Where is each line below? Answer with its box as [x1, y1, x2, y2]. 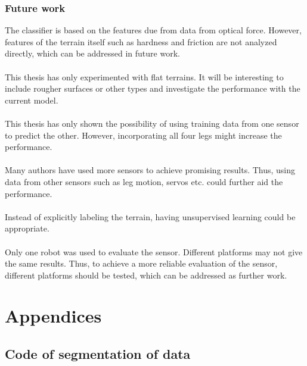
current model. [5, 93, 58, 106]
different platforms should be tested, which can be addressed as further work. [5, 268, 287, 281]
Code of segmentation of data [5, 345, 191, 363]
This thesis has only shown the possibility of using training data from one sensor [5, 117, 299, 129]
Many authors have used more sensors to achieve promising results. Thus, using [5, 164, 296, 176]
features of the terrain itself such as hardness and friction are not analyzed [5, 35, 277, 48]
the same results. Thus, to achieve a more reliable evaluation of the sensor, [5, 257, 278, 270]
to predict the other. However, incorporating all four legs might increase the [5, 129, 282, 141]
